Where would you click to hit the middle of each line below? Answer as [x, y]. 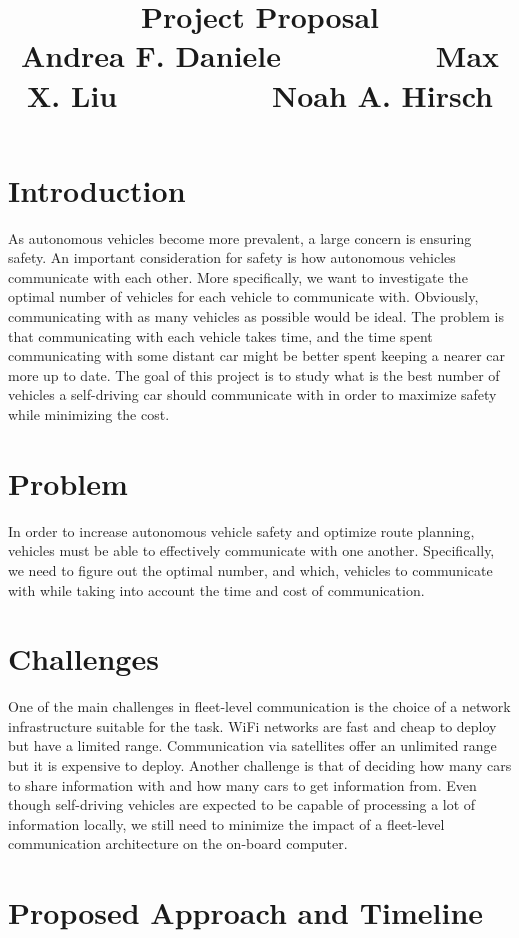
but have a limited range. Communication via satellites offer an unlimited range [252, 745]
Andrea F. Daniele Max [260, 55]
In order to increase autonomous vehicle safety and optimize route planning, [241, 530]
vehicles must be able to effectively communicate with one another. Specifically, [251, 550]
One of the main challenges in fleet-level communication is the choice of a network [259, 706]
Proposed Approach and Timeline [246, 912]
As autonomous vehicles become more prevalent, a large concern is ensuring [240, 237]
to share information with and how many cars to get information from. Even [242, 784]
